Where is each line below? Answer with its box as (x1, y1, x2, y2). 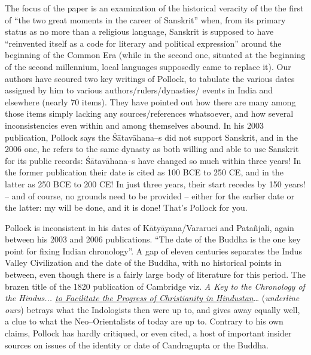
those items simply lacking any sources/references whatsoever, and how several (5, 107, 294, 120)
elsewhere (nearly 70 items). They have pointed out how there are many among (5, 95, 296, 108)
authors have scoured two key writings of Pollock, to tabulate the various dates (5, 72, 295, 84)
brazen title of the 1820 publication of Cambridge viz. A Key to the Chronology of (5, 280, 305, 292)
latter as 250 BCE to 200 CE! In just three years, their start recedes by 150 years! (5, 177, 306, 190)
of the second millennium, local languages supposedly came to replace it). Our (5, 60, 291, 72)
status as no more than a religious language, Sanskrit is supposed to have (5, 25, 274, 38)
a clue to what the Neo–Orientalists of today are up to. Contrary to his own (5, 315, 283, 327)
